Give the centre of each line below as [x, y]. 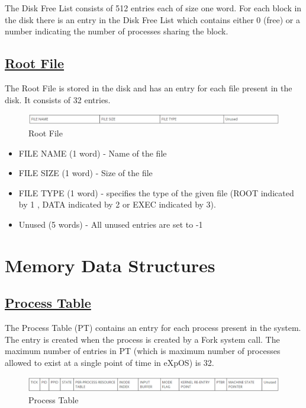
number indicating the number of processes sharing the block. [117, 31]
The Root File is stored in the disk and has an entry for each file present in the [149, 87]
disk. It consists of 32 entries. [58, 99]
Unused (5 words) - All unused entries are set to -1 [111, 224]
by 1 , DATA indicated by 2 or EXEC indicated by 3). [117, 204]
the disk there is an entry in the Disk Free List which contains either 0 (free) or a [152, 19]
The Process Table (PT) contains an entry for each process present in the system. [153, 328]
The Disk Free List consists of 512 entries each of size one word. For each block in [153, 8]
